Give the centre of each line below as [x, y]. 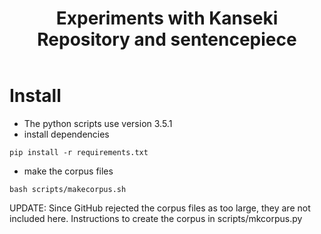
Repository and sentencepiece [167, 39]
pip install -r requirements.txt [79, 152]
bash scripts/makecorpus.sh [68, 189]
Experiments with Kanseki [167, 18]
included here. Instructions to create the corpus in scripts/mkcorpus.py [156, 218]
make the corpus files [68, 171]
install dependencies [66, 134]
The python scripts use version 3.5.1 [98, 123]
